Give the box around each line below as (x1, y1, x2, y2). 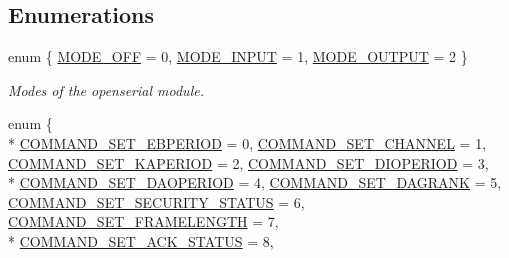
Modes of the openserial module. (8, 79, 204, 100)
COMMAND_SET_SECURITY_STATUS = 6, (8, 191, 305, 212)
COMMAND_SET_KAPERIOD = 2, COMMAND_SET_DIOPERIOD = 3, (8, 152, 489, 173)
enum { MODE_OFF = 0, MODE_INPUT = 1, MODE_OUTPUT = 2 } (8, 46, 468, 67)
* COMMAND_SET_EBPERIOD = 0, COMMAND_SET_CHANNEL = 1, (8, 132, 487, 153)
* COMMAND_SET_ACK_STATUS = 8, (8, 230, 274, 251)
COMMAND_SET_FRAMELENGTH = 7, (8, 211, 279, 232)
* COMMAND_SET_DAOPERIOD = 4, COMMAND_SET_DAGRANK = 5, (8, 172, 502, 193)
